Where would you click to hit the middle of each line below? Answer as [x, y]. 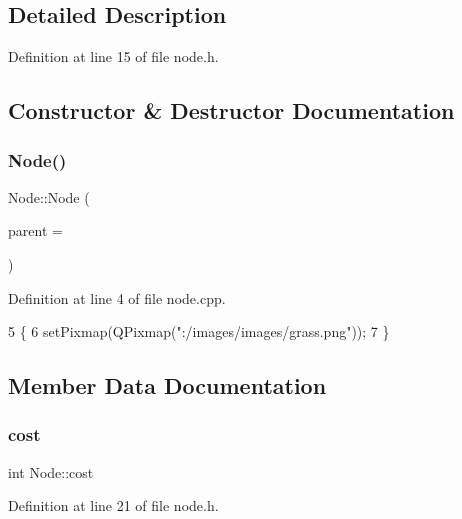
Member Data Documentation [167, 385]
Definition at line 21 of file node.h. [113, 505]
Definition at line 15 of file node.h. [113, 56]
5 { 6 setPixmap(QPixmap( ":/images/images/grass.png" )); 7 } [199, 331]
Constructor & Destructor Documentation [231, 110]
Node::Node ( [49, 196]
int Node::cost [51, 471]
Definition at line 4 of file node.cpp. [117, 297]
